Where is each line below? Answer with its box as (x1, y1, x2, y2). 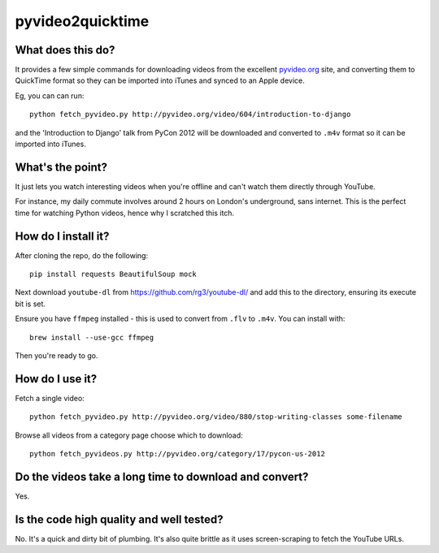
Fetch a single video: (15, 393, 85, 403)
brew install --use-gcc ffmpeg (29, 333, 154, 342)
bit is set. (15, 299, 46, 309)
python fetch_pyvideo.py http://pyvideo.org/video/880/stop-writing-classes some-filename (29, 413, 402, 421)
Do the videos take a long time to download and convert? (15, 469, 309, 483)
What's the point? (15, 160, 108, 174)
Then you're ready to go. (15, 350, 98, 361)
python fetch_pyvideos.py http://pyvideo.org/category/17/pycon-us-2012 (29, 449, 325, 459)
